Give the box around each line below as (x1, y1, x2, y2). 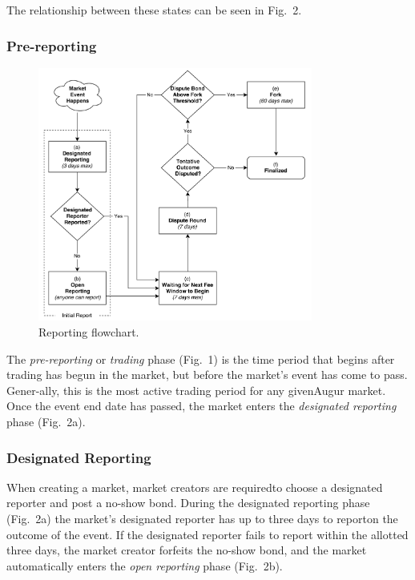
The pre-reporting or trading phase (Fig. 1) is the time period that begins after (6, 350, 395, 367)
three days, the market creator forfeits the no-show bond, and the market (6, 542, 367, 558)
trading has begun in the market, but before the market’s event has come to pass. (6, 366, 408, 383)
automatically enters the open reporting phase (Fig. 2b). (6, 557, 283, 574)
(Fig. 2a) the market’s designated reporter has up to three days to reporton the (6, 510, 398, 526)
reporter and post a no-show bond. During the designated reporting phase (6, 494, 370, 511)
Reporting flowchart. (38, 324, 139, 340)
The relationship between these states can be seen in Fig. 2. (6, 2, 302, 18)
